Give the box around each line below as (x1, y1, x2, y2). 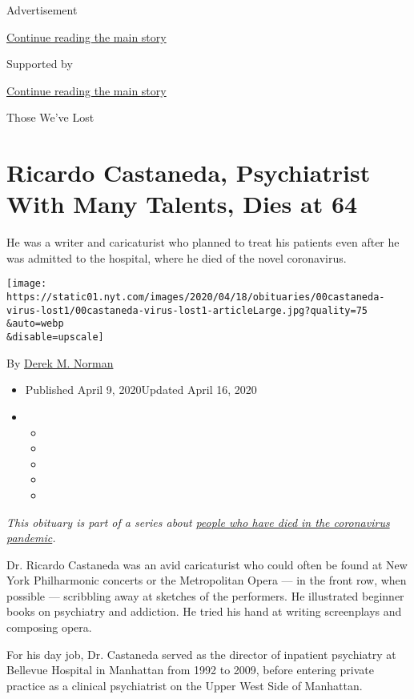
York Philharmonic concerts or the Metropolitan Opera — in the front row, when (6, 572, 407, 589)
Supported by (6, 55, 73, 72)
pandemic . (6, 529, 56, 546)
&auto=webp (6, 318, 64, 330)
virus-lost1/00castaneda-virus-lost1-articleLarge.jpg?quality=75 (6, 304, 368, 316)
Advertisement (6, 2, 78, 18)
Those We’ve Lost (6, 109, 94, 126)
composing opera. (6, 619, 92, 636)
